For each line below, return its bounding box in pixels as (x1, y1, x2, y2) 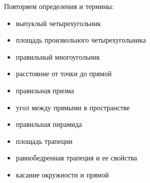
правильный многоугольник (16, 51, 100, 62)
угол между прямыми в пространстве (16, 102, 130, 112)
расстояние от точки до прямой (16, 68, 112, 79)
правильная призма (16, 85, 74, 95)
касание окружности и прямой (16, 169, 109, 179)
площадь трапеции (16, 135, 72, 146)
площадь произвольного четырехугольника (16, 35, 146, 45)
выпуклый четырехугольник (16, 18, 101, 28)
